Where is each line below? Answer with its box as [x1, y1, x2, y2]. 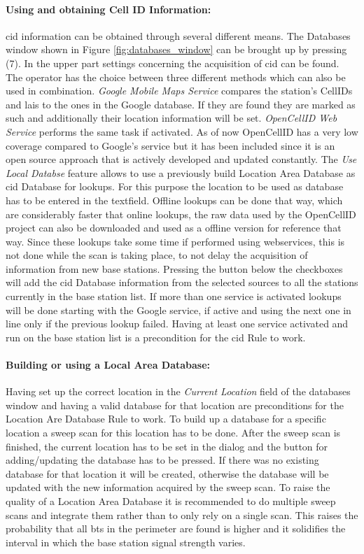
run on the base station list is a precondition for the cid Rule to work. [6, 329, 306, 344]
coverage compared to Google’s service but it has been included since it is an [6, 138, 335, 152]
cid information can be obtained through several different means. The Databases [6, 28, 351, 43]
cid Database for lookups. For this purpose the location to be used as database [6, 179, 344, 194]
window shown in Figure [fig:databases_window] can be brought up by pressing [6, 42, 347, 57]
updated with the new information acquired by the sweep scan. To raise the [6, 480, 330, 495]
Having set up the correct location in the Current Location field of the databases [6, 384, 351, 399]
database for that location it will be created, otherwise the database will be [6, 466, 329, 481]
